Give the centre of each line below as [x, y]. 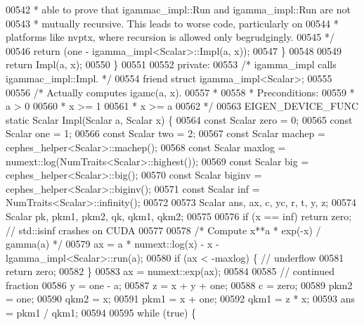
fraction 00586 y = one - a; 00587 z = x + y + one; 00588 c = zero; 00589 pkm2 [179, 285]
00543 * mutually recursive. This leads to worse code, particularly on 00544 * [172, 23]
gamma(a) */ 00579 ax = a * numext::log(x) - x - [112, 244]
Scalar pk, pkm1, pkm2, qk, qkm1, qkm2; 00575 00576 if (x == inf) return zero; [179, 216]
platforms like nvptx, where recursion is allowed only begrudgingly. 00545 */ [170, 37]
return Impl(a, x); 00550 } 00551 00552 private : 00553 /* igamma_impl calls [171, 64]
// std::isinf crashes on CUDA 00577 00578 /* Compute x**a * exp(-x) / [163, 230]
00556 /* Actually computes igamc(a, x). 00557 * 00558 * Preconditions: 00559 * [180, 92]
